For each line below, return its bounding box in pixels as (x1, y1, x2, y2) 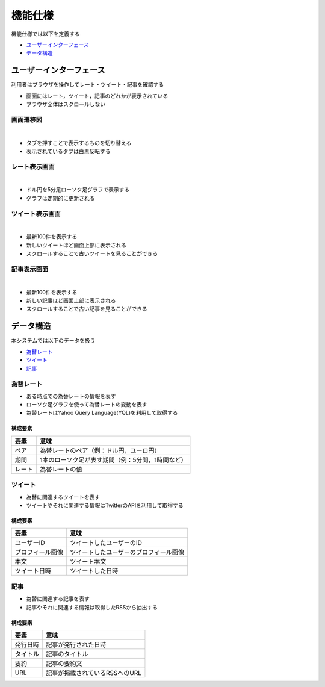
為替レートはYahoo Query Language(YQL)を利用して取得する (26, 409, 178, 417)
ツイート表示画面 (11, 210, 61, 218)
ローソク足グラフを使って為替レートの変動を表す (26, 401, 147, 408)
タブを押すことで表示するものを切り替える (26, 139, 132, 146)
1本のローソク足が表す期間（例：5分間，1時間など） (40, 455, 187, 464)
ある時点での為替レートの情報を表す (26, 392, 116, 400)
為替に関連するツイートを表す (26, 493, 101, 500)
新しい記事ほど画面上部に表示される (26, 297, 116, 304)
